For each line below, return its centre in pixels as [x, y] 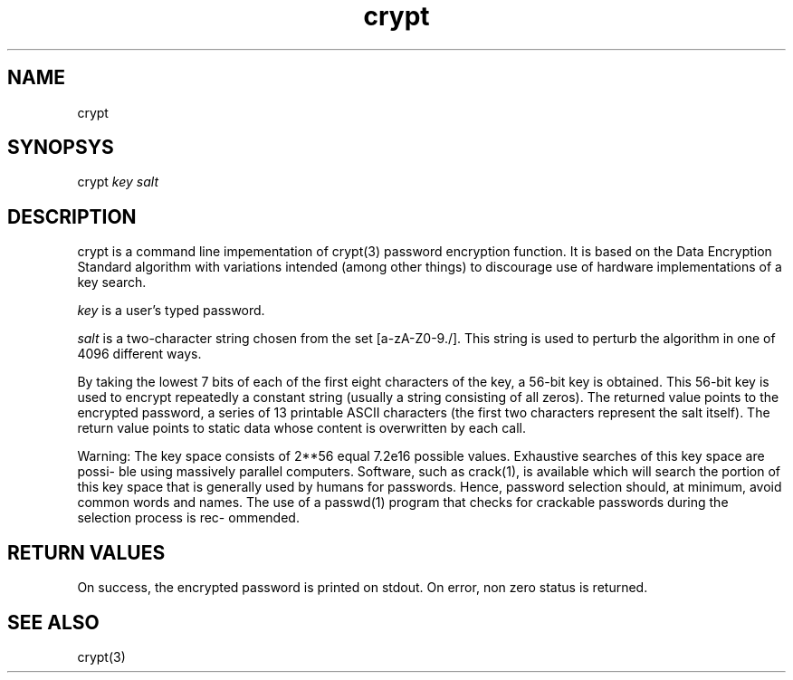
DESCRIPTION [72, 216]
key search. [112, 283]
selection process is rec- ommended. [188, 518]
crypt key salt [118, 182]
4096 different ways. [139, 354]
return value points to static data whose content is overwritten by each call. [302, 428]
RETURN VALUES [86, 552]
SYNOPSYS [61, 148]
